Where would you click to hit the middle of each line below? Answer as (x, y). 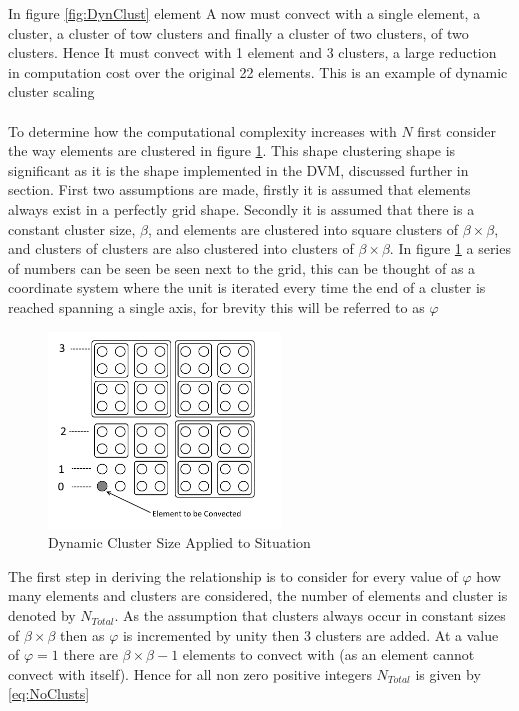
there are (90, 654)
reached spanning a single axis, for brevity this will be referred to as (216, 306)
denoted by (42, 615)
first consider (457, 130)
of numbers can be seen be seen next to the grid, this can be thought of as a (242, 267)
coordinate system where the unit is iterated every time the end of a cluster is (247, 287)
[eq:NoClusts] (49, 693)
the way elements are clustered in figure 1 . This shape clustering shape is (232, 150)
